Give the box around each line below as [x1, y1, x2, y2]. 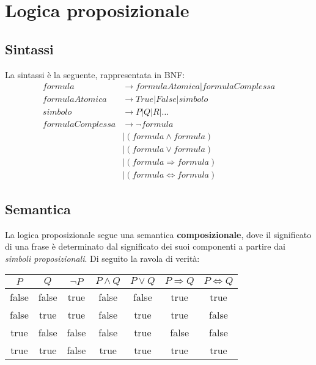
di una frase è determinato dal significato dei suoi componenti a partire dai [5, 240, 285, 253]
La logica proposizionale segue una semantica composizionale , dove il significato [5, 228, 312, 240]
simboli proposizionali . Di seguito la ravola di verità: [5, 251, 200, 264]
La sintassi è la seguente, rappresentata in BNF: [5, 68, 185, 81]
